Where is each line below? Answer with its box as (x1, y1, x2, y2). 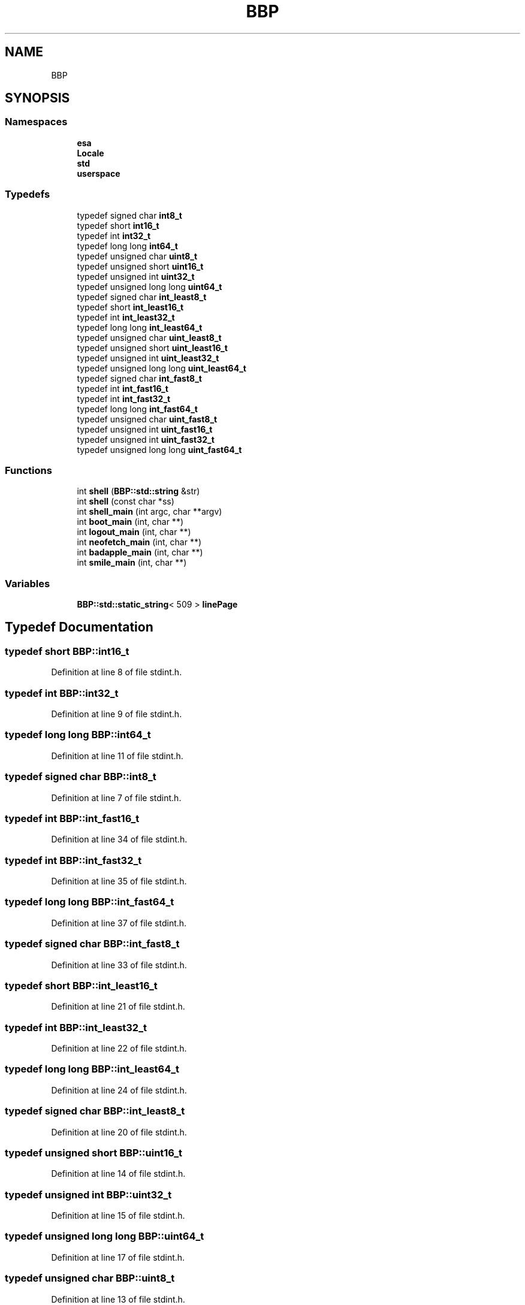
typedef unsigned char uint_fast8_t (77, 413, 218, 424)
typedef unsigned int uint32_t (77, 271, 195, 282)
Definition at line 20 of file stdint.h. (51, 1126, 187, 1137)
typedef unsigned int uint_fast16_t (77, 424, 213, 434)
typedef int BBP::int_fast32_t (5, 854, 142, 866)
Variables (5, 577, 50, 590)
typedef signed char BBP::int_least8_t (5, 1105, 185, 1117)
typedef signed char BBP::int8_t (5, 771, 156, 783)
